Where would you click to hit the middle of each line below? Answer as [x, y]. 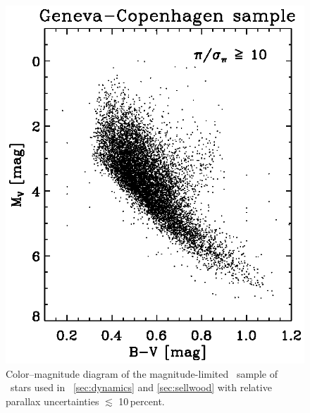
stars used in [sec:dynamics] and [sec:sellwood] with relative [141, 387]
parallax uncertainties [52, 401]
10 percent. [142, 401]
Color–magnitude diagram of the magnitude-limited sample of [142, 373]
